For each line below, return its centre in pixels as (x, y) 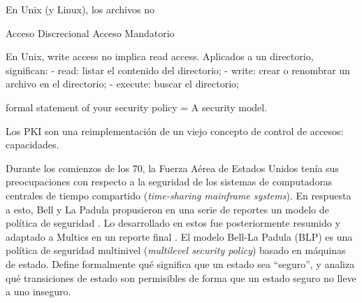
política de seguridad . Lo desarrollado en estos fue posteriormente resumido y (173, 223)
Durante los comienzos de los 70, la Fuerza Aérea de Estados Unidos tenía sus (172, 168)
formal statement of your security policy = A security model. (137, 107)
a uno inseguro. (38, 291)
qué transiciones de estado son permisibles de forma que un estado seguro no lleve (181, 277)
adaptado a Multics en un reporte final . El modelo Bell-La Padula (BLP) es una (179, 236)
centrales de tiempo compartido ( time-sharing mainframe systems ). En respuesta (179, 195)
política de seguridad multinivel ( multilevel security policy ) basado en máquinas (176, 250)
